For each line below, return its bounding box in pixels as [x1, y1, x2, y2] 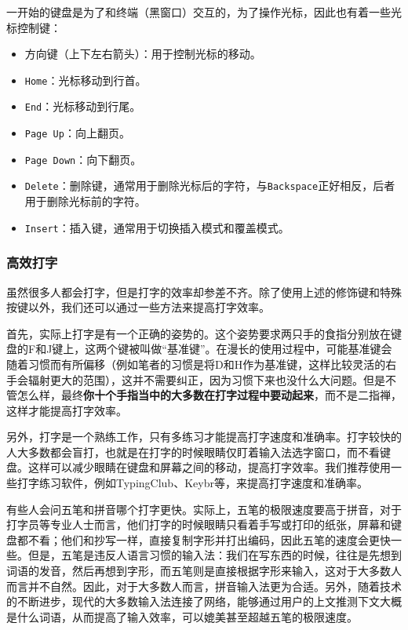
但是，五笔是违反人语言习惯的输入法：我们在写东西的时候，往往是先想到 [27, 547, 402, 563]
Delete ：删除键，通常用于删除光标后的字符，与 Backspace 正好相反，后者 [24, 177, 395, 194]
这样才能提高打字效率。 [6, 402, 127, 418]
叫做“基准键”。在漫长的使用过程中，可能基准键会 [140, 340, 392, 357]
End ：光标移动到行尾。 [24, 98, 141, 115]
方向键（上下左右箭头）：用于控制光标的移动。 [24, 46, 261, 62]
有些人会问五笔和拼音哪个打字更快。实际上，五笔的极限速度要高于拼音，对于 [6, 501, 402, 517]
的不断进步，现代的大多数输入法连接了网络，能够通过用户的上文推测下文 [6, 593, 380, 610]
